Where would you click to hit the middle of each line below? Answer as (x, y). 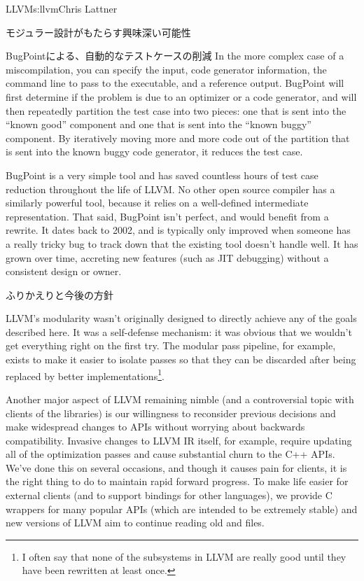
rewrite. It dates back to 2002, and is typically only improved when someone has (178, 230)
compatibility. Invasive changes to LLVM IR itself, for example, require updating (179, 440)
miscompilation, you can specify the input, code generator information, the (166, 69)
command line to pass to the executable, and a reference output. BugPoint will (175, 83)
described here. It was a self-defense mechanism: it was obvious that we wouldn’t (179, 331)
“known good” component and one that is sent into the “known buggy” (159, 124)
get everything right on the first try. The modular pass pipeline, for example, (171, 345)
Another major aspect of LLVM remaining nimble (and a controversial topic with (180, 399)
